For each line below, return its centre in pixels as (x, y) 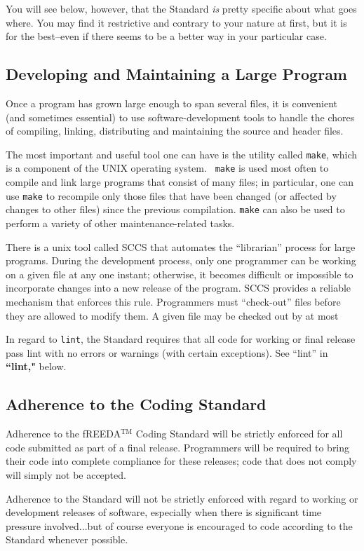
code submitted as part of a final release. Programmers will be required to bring (178, 447)
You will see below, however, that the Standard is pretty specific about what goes (181, 8)
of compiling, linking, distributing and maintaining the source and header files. (175, 131)
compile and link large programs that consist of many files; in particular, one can (180, 182)
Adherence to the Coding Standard (136, 404)
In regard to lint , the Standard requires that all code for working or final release (181, 339)
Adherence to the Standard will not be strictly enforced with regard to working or (182, 498)
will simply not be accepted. (66, 474)
